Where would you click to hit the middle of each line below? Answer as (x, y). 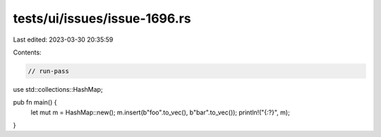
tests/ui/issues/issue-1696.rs (102, 18)
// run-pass (49, 71)
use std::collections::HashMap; (58, 89)
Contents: (27, 52)
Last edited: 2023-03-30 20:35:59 (63, 40)
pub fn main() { (35, 102)
